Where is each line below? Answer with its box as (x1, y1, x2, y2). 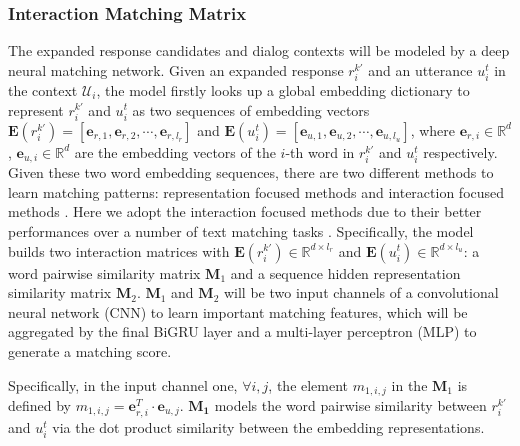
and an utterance (368, 59, 473, 80)
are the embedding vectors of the (74, 141, 276, 162)
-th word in (285, 141, 355, 162)
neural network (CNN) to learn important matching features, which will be (8, 301, 468, 322)
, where (410, 119, 456, 140)
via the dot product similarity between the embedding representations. (52, 417, 485, 438)
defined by (8, 394, 72, 415)
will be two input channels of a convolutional (223, 282, 499, 303)
